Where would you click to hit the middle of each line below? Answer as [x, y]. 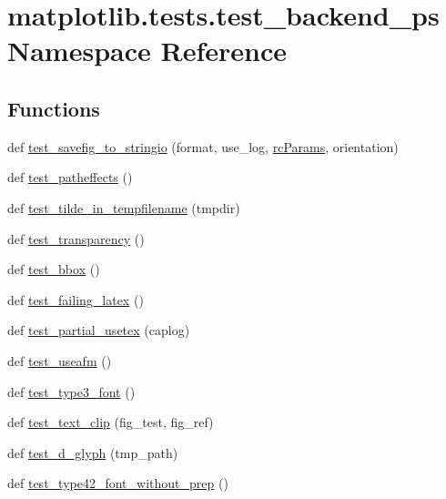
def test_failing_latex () [76, 299]
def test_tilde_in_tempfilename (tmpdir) [124, 207]
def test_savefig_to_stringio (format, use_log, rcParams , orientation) [203, 146]
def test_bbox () [54, 269]
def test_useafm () [60, 360]
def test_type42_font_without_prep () [118, 483]
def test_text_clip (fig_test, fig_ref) [111, 422]
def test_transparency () [76, 238]
